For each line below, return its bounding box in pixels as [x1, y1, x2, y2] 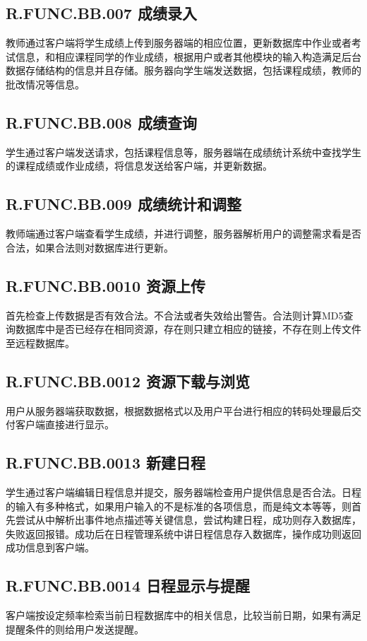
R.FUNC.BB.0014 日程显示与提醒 [6, 575, 251, 596]
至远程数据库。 [6, 335, 75, 350]
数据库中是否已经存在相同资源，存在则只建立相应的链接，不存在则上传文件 [15, 322, 361, 336]
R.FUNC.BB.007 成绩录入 [6, 2, 197, 24]
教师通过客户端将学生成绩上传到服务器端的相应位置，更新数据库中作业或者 [6, 35, 351, 50]
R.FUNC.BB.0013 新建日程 [6, 452, 206, 474]
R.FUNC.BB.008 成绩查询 [6, 111, 197, 133]
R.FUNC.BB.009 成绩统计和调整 [6, 193, 241, 215]
